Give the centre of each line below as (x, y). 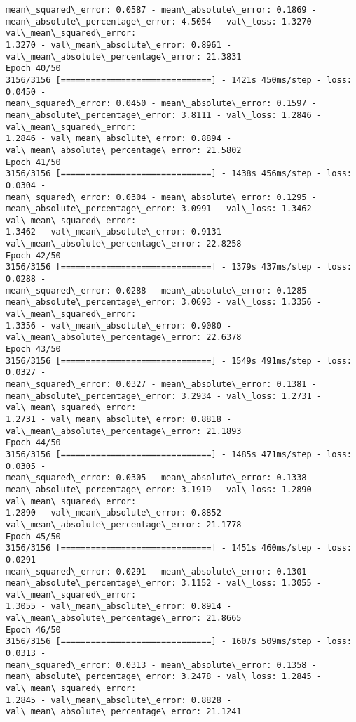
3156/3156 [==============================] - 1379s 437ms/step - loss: (179, 267)
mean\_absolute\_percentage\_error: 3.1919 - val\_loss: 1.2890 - (164, 489)
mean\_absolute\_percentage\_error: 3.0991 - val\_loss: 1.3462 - (164, 209)
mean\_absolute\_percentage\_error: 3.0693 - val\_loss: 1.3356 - (164, 302)
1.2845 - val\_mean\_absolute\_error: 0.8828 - (119, 700)
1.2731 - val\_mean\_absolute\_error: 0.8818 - (119, 419)
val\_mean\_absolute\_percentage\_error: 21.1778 (124, 524)
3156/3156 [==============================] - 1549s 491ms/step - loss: (179, 361)
